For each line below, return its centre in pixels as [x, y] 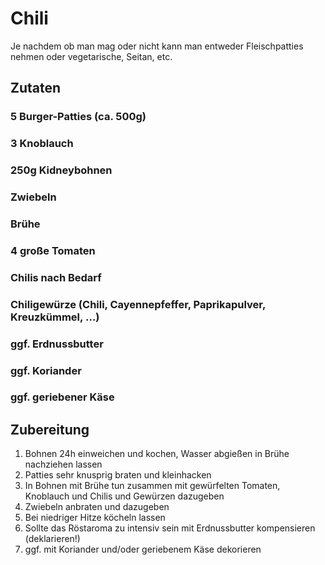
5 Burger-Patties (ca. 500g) [78, 117]
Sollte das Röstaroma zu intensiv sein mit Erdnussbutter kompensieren [170, 528]
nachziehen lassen [63, 464]
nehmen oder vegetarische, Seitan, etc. [91, 56]
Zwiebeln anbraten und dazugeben [97, 507]
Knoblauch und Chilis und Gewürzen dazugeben [124, 496]
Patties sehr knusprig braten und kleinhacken [118, 475]
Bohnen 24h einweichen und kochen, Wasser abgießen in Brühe [157, 454]
